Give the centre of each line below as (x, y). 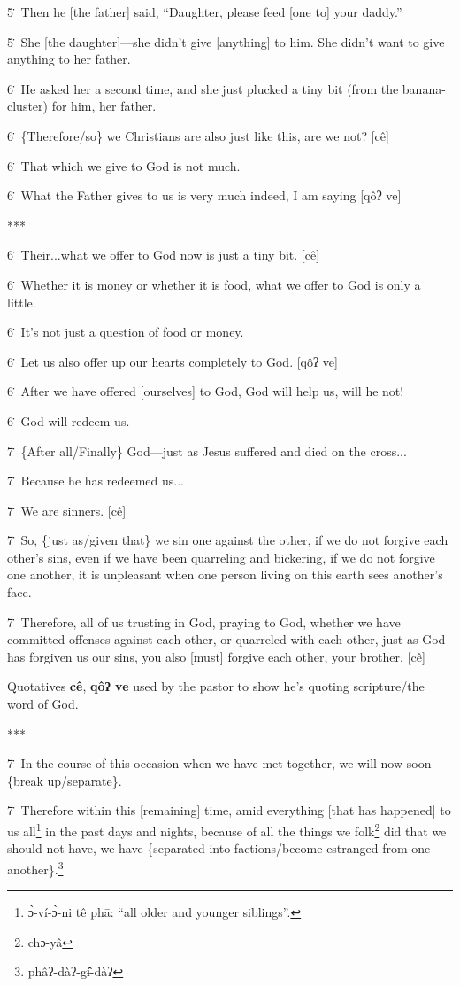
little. (22, 302)
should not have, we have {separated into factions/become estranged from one (219, 848)
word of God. (43, 704)
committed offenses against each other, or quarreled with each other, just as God (226, 639)
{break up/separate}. (65, 780)
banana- (424, 88)
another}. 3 (35, 867)
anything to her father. (69, 59)
